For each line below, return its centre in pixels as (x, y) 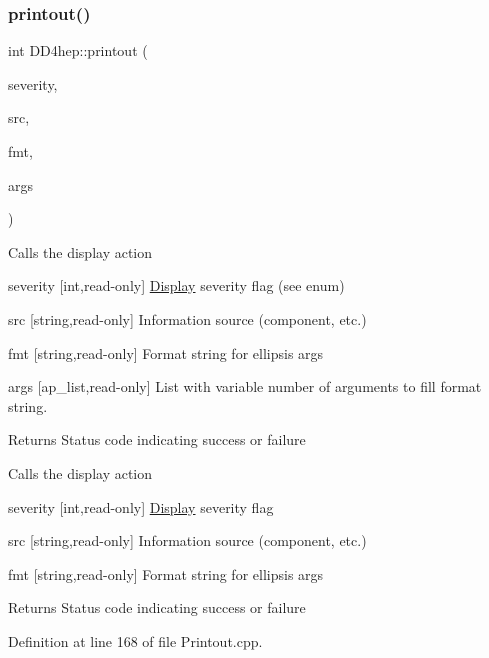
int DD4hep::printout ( (78, 50)
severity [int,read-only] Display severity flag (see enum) (176, 285)
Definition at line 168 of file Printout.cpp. (135, 640)
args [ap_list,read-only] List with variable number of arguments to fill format (245, 386)
